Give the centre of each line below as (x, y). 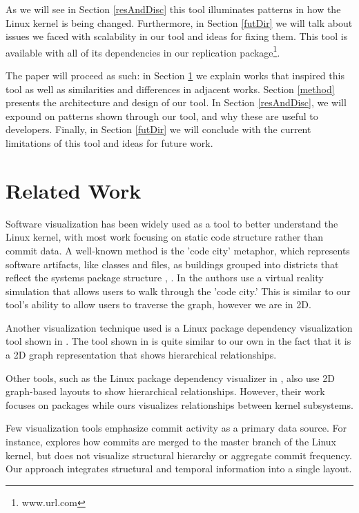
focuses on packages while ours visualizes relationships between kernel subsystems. (179, 404)
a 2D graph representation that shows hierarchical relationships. (141, 355)
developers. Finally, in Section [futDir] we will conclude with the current (158, 129)
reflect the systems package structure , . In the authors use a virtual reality (165, 278)
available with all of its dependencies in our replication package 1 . (143, 51)
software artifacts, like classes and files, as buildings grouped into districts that (172, 264)
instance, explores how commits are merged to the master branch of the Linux (171, 442)
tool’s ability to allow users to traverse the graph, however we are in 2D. (158, 304)
